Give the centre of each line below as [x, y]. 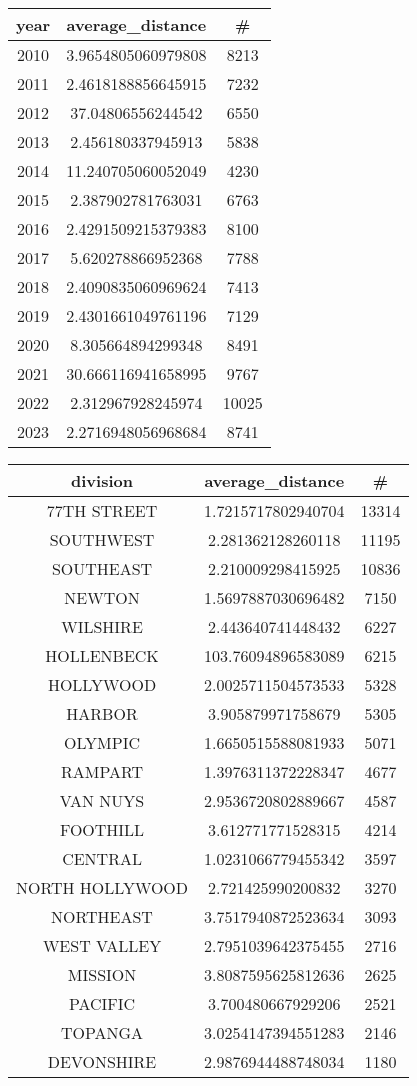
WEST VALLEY [102, 945]
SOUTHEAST [102, 568]
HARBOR [102, 713]
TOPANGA [102, 1032]
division [102, 480]
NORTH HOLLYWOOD [102, 887]
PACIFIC [102, 1003]
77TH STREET [102, 510]
